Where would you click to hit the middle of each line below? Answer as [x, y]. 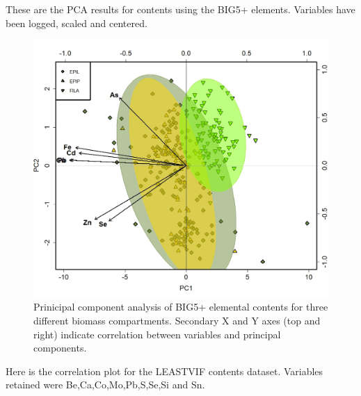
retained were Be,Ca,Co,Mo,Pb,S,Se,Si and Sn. [105, 385]
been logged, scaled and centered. [77, 23]
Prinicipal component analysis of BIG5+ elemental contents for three [181, 307]
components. [60, 348]
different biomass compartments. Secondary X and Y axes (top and [177, 320]
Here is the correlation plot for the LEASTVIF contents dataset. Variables [165, 371]
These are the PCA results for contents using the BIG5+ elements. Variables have [180, 9]
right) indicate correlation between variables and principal [157, 334]
